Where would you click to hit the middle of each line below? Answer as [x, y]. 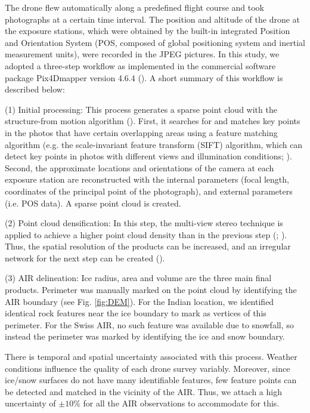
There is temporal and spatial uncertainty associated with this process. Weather [151, 357]
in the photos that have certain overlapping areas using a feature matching [141, 132]
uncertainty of [30, 403]
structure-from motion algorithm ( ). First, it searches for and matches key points [153, 121]
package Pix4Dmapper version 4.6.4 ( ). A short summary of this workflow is [144, 77]
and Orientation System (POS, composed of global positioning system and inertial [155, 42]
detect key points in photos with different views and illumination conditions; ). [148, 156]
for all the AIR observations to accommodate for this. [181, 403]
